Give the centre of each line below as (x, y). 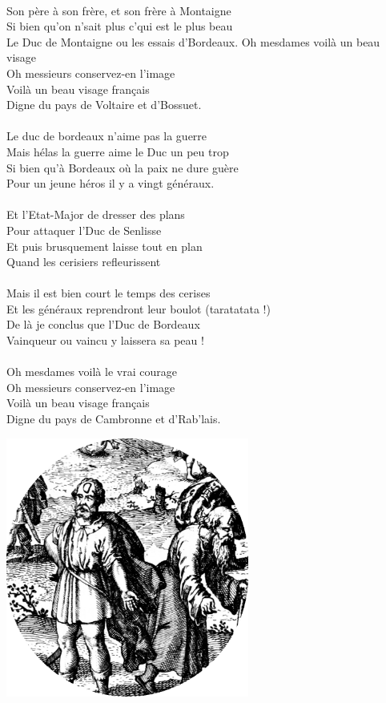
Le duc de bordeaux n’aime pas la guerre (107, 136)
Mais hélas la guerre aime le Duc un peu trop (118, 151)
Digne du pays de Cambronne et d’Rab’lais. (114, 419)
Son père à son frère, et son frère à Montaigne (119, 10)
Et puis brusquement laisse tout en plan (105, 246)
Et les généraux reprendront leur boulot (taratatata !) (139, 308)
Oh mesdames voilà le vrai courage (92, 372)
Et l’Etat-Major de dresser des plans (96, 214)
